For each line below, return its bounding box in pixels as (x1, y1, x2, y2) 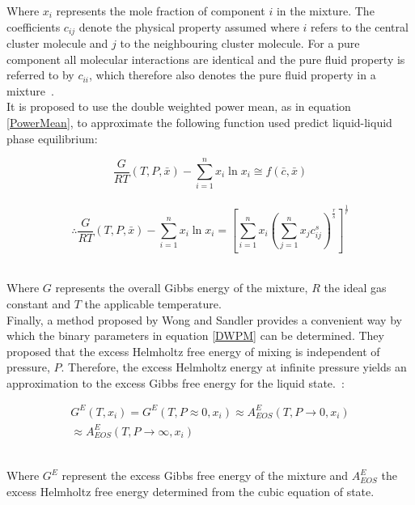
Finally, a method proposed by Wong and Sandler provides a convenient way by (6, 311, 402, 328)
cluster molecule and (6, 35, 108, 52)
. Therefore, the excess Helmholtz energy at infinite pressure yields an (61, 359, 407, 376)
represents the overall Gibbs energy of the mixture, (55, 279, 308, 296)
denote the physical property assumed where (78, 18, 299, 35)
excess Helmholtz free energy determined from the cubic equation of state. (6, 482, 375, 499)
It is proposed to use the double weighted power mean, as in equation (6, 98, 351, 115)
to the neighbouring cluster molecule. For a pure (120, 35, 360, 52)
